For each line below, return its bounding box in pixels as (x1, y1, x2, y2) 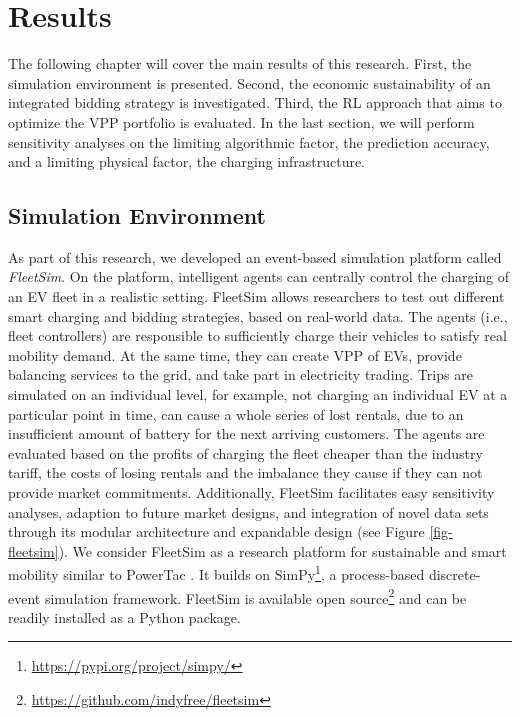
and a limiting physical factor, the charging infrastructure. (8, 151, 366, 172)
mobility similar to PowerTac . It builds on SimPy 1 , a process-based (8, 561, 425, 585)
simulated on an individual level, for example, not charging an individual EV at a (8, 384, 508, 405)
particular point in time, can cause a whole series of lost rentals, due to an (8, 403, 464, 424)
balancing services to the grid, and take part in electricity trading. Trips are (8, 364, 473, 385)
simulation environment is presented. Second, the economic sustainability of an (8, 72, 491, 93)
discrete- (428, 564, 481, 585)
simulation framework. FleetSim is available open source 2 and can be (44, 584, 467, 608)
